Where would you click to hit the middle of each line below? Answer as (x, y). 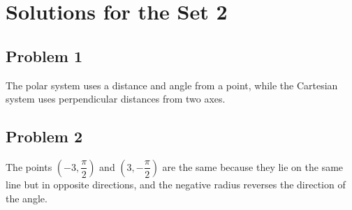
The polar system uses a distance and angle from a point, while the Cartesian (172, 85)
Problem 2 (44, 136)
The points (29, 166)
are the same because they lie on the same (253, 166)
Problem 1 (44, 55)
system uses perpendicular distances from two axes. (116, 99)
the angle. (27, 198)
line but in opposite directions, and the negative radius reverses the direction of (176, 184)
